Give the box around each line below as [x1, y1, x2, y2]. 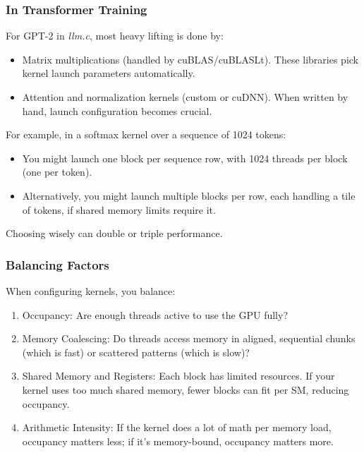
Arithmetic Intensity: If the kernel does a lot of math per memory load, [22, 420, 332, 435]
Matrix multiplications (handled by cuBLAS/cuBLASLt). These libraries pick [22, 52, 358, 66]
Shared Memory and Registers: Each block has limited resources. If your [22, 368, 335, 383]
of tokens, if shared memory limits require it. [22, 202, 216, 217]
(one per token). [22, 164, 92, 179]
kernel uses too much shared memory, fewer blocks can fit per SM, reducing [22, 382, 349, 397]
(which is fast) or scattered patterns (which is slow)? [22, 344, 250, 359]
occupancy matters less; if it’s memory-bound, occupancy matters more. [22, 433, 334, 448]
